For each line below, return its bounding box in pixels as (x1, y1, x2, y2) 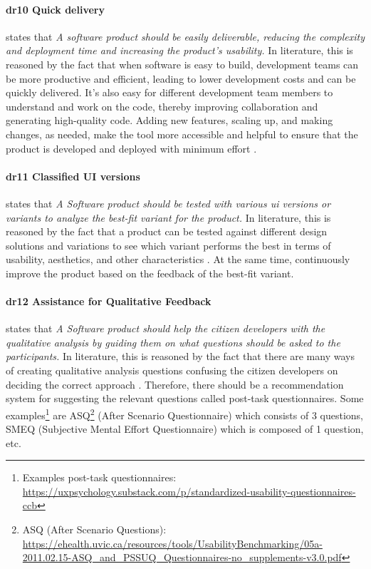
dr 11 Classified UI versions (6, 168, 140, 183)
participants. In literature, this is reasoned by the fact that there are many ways (6, 349, 355, 364)
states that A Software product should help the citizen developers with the (6, 321, 325, 336)
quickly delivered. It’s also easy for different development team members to (6, 85, 333, 100)
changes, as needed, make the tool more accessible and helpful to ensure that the (6, 126, 358, 141)
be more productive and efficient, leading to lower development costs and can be (6, 71, 356, 86)
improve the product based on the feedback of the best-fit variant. (6, 265, 294, 280)
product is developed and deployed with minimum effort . (6, 140, 257, 155)
